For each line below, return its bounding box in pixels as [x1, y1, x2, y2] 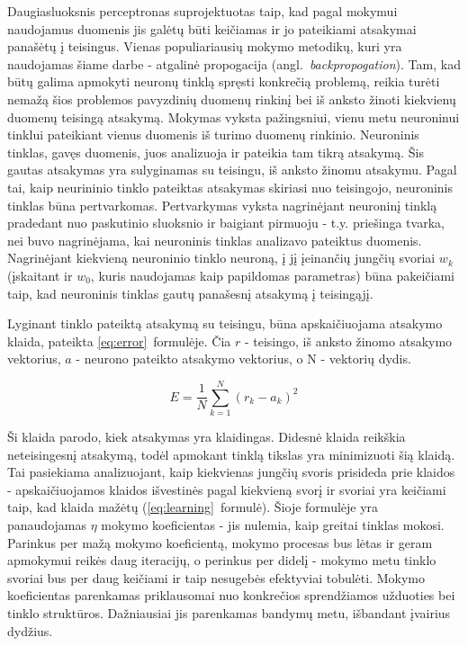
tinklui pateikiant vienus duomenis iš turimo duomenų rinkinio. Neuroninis [7, 125, 419, 144]
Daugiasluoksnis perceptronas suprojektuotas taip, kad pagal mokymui [7, 2, 398, 20]
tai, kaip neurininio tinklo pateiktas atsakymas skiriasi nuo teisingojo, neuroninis [7, 177, 454, 196]
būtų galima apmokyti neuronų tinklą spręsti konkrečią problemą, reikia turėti [7, 72, 440, 91]
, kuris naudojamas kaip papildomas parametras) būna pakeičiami [90, 265, 454, 284]
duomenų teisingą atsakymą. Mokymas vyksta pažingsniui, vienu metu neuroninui [7, 107, 460, 126]
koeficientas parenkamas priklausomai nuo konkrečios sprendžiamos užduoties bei [7, 586, 455, 605]
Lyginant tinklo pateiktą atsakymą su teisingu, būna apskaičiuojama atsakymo [7, 314, 443, 333]
